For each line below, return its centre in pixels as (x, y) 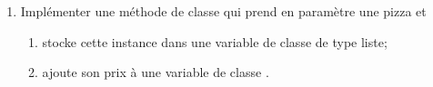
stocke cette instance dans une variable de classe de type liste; (215, 41)
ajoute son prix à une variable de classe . (156, 72)
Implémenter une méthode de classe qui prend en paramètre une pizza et (223, 11)
